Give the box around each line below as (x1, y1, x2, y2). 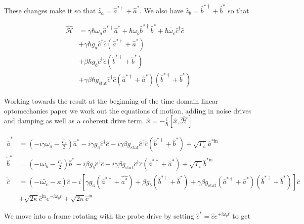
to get (232, 210, 251, 221)
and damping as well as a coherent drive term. (4, 115, 144, 126)
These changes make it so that (4, 5, 96, 15)
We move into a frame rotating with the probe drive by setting (4, 210, 194, 221)
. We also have (139, 5, 184, 15)
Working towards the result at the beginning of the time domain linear (4, 96, 218, 106)
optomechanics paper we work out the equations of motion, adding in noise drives (4, 105, 252, 115)
